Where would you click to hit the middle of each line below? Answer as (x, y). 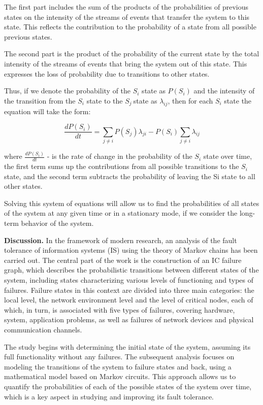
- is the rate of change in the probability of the (120, 156)
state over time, (228, 156)
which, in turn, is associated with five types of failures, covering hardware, (120, 309)
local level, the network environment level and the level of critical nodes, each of (129, 300)
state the (238, 100)
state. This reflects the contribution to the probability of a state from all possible (130, 27)
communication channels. (43, 329)
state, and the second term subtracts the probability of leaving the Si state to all (130, 176)
